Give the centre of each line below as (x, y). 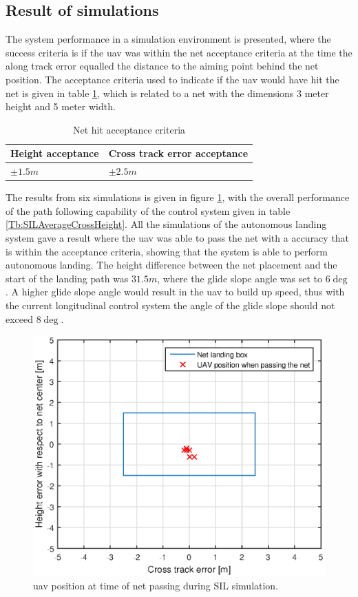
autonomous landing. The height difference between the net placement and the (171, 265)
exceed (20, 318)
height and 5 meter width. (61, 106)
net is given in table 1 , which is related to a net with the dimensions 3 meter (167, 93)
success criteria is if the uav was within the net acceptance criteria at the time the (179, 52)
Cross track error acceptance (178, 153)
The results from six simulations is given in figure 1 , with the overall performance (178, 197)
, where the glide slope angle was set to (240, 278)
